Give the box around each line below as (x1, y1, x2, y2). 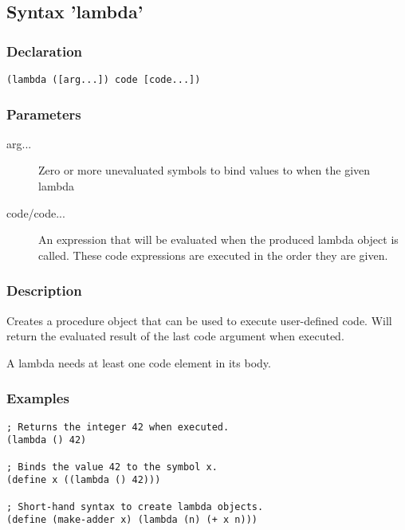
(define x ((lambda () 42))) (6, 474, 161, 486)
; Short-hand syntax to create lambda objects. (6, 501, 264, 512)
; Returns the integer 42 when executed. (6, 421, 230, 433)
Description (6, 281, 82, 300)
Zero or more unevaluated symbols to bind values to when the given (38, 162, 371, 179)
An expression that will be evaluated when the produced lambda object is (38, 231, 399, 248)
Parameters (6, 104, 81, 124)
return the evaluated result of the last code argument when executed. (6, 328, 344, 344)
